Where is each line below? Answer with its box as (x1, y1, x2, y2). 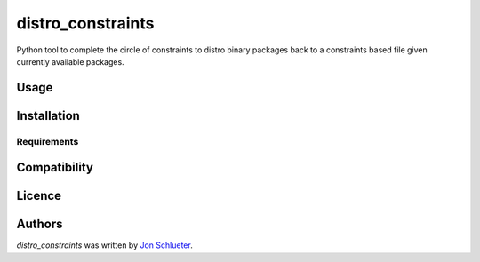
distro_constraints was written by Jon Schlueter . (16, 240, 193, 250)
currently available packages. (16, 56, 124, 67)
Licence (16, 188, 62, 203)
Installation (16, 107, 80, 123)
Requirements (16, 135, 79, 147)
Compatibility (16, 160, 93, 175)
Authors (16, 217, 63, 232)
